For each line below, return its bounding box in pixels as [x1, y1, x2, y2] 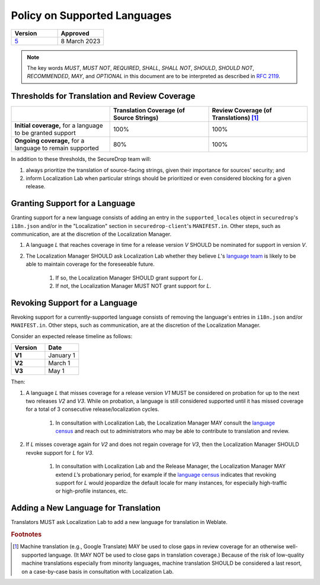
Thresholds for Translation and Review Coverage [11, 91, 196, 101]
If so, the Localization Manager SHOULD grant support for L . [55, 274, 203, 281]
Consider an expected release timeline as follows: [11, 332, 133, 340]
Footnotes [11, 531, 42, 539]
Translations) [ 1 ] [212, 114, 259, 122]
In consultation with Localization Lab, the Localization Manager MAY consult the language [55, 419, 276, 426]
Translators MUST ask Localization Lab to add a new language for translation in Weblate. [11, 519, 228, 526]
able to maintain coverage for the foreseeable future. [25, 261, 155, 268]
